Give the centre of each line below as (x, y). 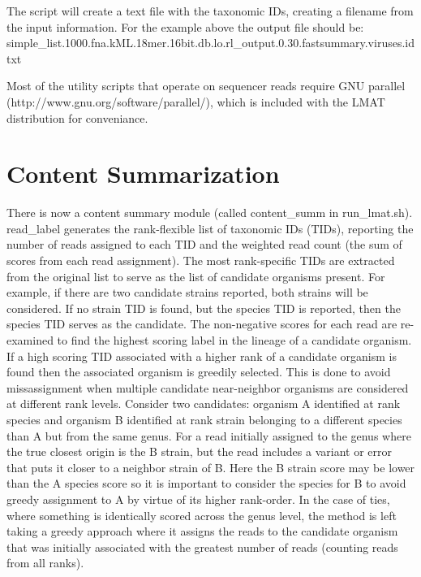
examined (30, 340)
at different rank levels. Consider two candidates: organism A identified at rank (204, 403)
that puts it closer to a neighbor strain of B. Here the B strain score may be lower (211, 467)
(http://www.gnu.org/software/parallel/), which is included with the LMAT (196, 101)
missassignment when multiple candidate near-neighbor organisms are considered (208, 387)
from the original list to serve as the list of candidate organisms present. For (196, 276)
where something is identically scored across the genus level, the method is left (202, 515)
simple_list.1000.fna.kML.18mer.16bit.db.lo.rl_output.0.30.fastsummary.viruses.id (210, 43)
